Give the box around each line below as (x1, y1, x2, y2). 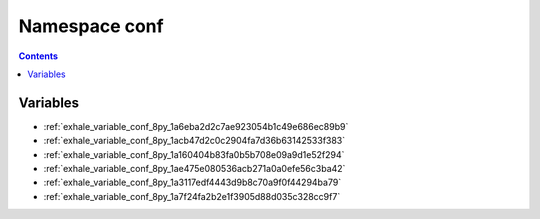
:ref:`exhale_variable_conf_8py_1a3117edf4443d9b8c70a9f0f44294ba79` (43, 176, 342, 189)
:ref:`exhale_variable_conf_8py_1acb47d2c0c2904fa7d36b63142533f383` (43, 135, 346, 147)
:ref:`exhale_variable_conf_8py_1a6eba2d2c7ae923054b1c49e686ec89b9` (43, 120, 349, 132)
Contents (18, 50, 59, 62)
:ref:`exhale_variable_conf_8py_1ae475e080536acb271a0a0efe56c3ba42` (43, 163, 346, 175)
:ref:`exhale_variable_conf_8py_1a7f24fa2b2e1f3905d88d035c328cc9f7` (43, 190, 341, 202)
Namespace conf (18, 15, 164, 37)
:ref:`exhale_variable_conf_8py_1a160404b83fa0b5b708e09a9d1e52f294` (43, 148, 345, 160)
